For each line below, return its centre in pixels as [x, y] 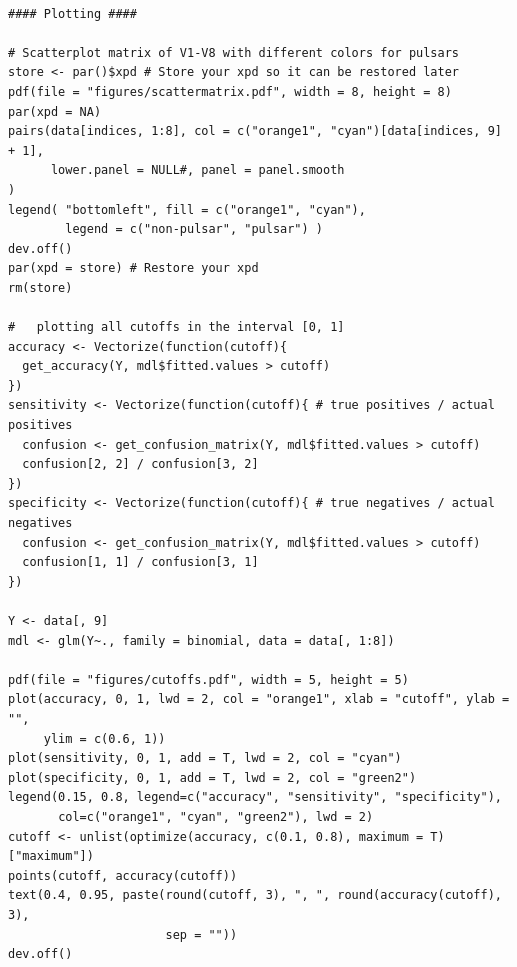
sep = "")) [201, 934]
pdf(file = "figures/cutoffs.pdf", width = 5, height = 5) [208, 679]
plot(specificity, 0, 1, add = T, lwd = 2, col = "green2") [212, 777]
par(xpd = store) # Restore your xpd [133, 268]
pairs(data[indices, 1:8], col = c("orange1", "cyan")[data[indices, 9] [255, 131]
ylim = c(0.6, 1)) [104, 738]
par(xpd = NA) [55, 111]
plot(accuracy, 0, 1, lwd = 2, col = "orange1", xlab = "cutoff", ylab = [259, 699]
